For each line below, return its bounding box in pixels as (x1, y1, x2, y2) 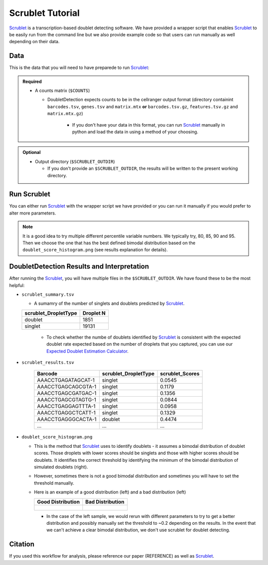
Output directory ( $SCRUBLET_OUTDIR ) (35, 158, 115, 164)
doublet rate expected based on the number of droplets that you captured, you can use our (46, 341, 233, 347)
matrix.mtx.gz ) (47, 111, 83, 117)
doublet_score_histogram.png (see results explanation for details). (22, 247, 168, 253)
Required (22, 78, 42, 84)
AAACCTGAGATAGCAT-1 (37, 377, 95, 384)
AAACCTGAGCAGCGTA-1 (37, 383, 97, 390)
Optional (22, 149, 41, 155)
